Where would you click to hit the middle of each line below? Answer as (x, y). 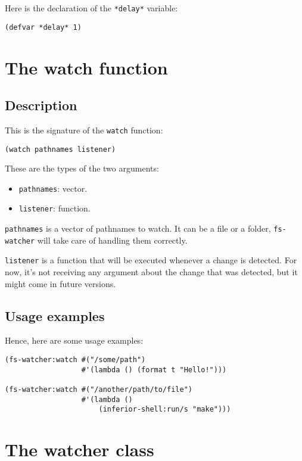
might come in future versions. (60, 283)
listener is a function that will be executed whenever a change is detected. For (151, 260)
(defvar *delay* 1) (43, 27)
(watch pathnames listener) (60, 149)
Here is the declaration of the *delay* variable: (91, 8)
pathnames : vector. (53, 188)
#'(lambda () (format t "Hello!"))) (154, 370)
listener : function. (55, 208)
